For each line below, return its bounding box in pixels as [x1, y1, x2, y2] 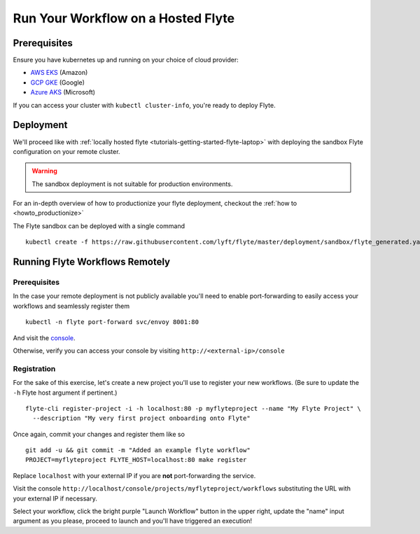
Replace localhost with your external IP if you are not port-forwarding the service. [13, 471, 256, 479]
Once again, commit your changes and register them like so [13, 430, 185, 438]
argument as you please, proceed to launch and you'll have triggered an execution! [13, 517, 252, 525]
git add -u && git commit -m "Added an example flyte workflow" [25, 447, 251, 454]
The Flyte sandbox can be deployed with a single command [13, 221, 185, 230]
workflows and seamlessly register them [13, 302, 129, 310]
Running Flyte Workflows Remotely [13, 256, 171, 268]
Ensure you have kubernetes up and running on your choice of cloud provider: [13, 56, 239, 64]
